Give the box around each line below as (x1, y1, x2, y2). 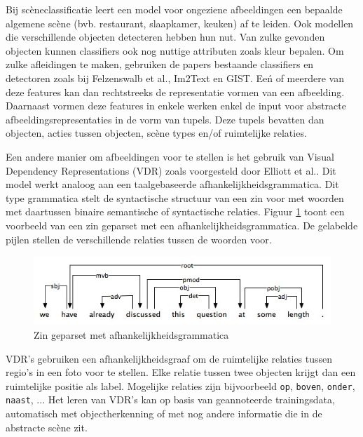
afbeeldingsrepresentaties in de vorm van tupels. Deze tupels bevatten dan (6, 112, 324, 126)
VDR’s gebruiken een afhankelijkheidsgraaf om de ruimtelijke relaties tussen (6, 351, 333, 365)
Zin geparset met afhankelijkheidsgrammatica (34, 327, 229, 342)
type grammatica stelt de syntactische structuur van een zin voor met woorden (6, 190, 344, 205)
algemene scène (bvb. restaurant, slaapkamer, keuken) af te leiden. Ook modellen (6, 15, 354, 30)
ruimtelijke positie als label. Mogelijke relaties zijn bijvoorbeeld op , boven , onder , (6, 378, 355, 393)
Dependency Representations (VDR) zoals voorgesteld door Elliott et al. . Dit (6, 163, 336, 177)
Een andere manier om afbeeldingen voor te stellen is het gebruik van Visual (6, 149, 334, 163)
